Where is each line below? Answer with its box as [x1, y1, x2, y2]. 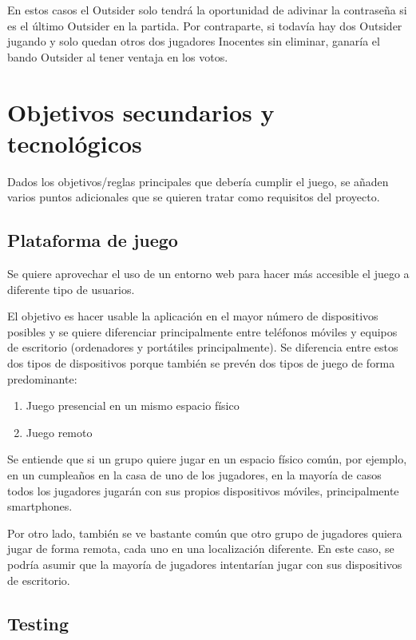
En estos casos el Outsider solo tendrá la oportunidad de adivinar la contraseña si [7, 2, 407, 18]
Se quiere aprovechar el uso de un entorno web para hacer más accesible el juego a [7, 265, 410, 282]
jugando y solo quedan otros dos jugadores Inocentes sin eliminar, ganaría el [7, 33, 380, 50]
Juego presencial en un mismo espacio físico [26, 397, 240, 414]
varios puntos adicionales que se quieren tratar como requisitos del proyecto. [7, 189, 380, 205]
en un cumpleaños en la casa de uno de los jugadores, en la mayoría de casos [7, 467, 382, 483]
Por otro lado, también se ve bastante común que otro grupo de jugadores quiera [7, 524, 402, 541]
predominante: [7, 370, 77, 387]
